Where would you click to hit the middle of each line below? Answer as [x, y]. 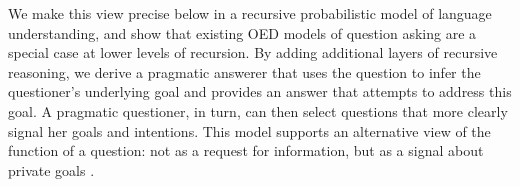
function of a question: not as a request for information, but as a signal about [246, 150]
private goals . [51, 169]
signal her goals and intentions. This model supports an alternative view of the [249, 130]
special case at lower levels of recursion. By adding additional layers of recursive [253, 52]
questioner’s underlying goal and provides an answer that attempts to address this [260, 91]
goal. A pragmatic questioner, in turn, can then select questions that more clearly [258, 110]
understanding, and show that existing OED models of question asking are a [242, 32]
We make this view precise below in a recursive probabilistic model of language [250, 13]
